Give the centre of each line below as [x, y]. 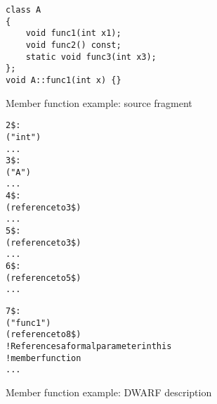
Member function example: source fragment [99, 102]
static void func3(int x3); [91, 57]
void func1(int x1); [73, 33]
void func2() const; [73, 45]
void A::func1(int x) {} [64, 80]
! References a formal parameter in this [89, 346]
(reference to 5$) [44, 278]
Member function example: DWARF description [109, 392]
